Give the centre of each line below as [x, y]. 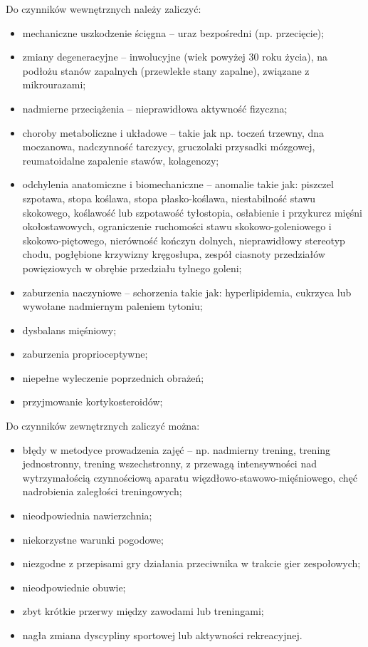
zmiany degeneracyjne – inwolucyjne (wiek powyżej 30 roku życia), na [175, 57]
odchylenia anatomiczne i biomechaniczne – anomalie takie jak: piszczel [178, 184]
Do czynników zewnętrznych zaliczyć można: [103, 426]
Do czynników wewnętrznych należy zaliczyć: [104, 9]
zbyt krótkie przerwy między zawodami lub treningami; [143, 611]
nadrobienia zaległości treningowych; [102, 491]
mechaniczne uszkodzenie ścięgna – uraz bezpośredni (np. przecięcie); [173, 32]
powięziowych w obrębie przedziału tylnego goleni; [132, 268]
